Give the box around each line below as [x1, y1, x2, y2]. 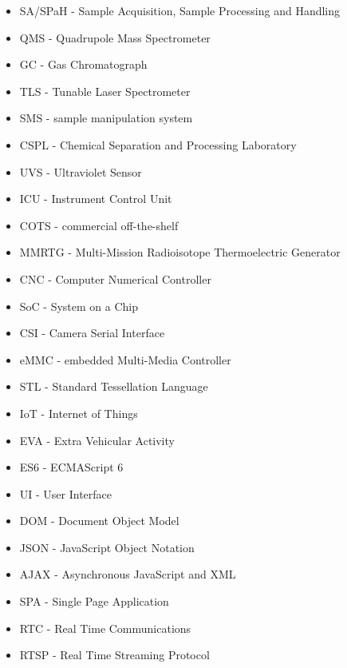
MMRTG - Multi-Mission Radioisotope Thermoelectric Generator [19, 244, 341, 260]
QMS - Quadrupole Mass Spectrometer [19, 29, 211, 46]
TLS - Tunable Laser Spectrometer [19, 82, 191, 99]
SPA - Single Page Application [19, 593, 169, 610]
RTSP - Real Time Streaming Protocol [19, 646, 210, 663]
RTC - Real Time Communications [19, 619, 191, 636]
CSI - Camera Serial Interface [19, 324, 165, 341]
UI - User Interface [19, 485, 112, 502]
